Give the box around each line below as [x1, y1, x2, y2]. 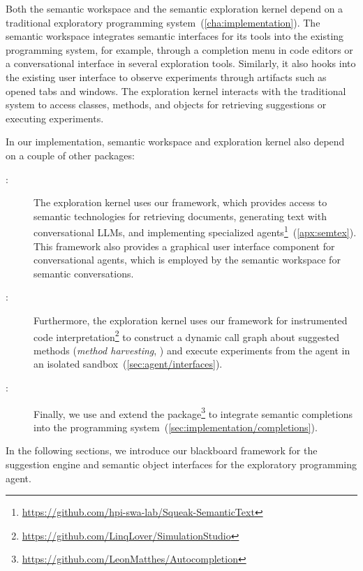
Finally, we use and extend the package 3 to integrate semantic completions [34, 404, 353, 421]
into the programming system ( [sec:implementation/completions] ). [34, 419, 318, 434]
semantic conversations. [34, 266, 134, 280]
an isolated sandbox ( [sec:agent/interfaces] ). [34, 356, 223, 371]
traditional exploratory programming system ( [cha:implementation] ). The [6, 15, 320, 29]
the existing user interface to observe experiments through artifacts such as [6, 69, 327, 84]
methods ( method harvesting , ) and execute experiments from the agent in [34, 342, 350, 357]
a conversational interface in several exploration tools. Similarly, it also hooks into [6, 56, 356, 71]
